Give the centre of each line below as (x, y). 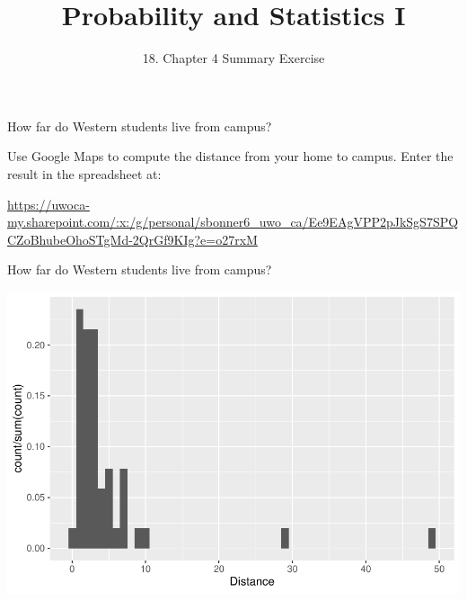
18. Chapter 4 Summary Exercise (233, 58)
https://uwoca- (48, 204)
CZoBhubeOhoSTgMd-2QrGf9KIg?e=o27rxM (132, 239)
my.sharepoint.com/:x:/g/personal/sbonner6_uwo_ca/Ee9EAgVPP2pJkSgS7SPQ (233, 222)
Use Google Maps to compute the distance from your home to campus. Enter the (230, 156)
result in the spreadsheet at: (84, 173)
